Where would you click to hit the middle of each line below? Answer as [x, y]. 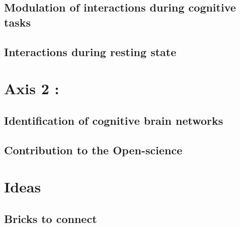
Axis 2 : [32, 88]
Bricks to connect [51, 218]
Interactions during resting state [90, 51]
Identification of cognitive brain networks [114, 120]
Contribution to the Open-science [93, 150]
